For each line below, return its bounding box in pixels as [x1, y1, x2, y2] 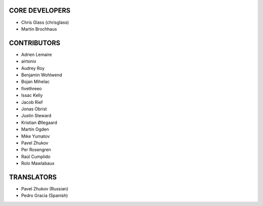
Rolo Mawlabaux [21, 160, 55, 166]
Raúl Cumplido [21, 154, 51, 159]
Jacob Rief [21, 99, 43, 105]
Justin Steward [21, 113, 52, 119]
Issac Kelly [21, 92, 43, 98]
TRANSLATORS [9, 173, 57, 181]
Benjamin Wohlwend [21, 72, 63, 78]
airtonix [21, 58, 37, 64]
